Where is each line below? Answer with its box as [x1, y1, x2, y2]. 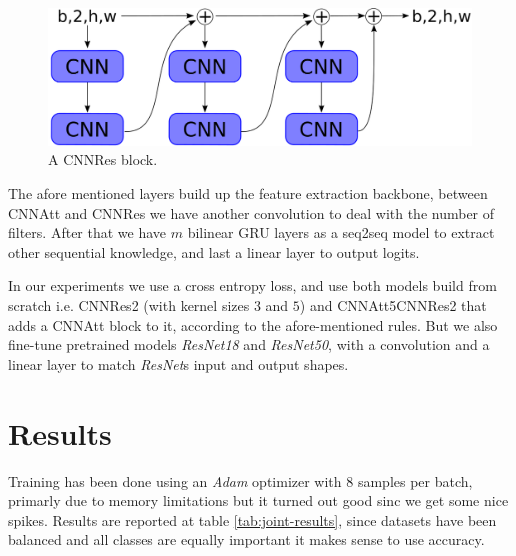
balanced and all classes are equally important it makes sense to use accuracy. [8, 529, 485, 550]
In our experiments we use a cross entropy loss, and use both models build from [8, 275, 497, 296]
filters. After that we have [8, 222, 167, 243]
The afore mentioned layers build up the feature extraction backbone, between [8, 183, 488, 204]
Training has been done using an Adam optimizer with [8, 470, 342, 491]
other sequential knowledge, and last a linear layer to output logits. [8, 241, 420, 262]
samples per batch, [357, 470, 473, 491]
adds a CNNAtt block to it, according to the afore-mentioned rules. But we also [8, 314, 498, 335]
